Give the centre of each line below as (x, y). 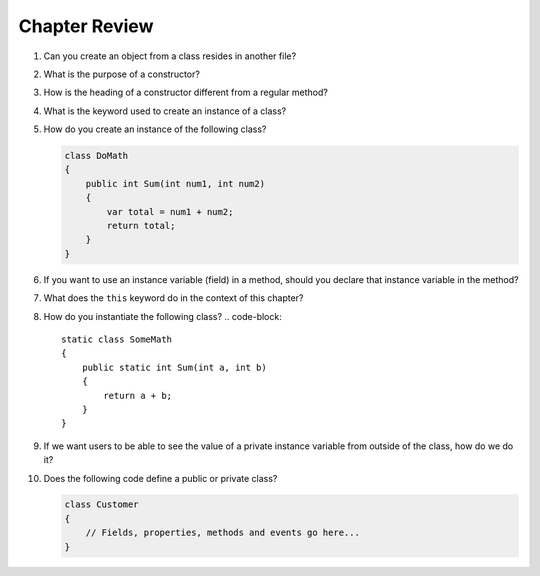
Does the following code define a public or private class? (160, 478)
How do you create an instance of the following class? (155, 129)
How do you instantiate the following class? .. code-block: (162, 316)
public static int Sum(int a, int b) (174, 367)
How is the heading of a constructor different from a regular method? (186, 92)
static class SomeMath (117, 339)
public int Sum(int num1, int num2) (175, 183)
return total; (141, 226)
